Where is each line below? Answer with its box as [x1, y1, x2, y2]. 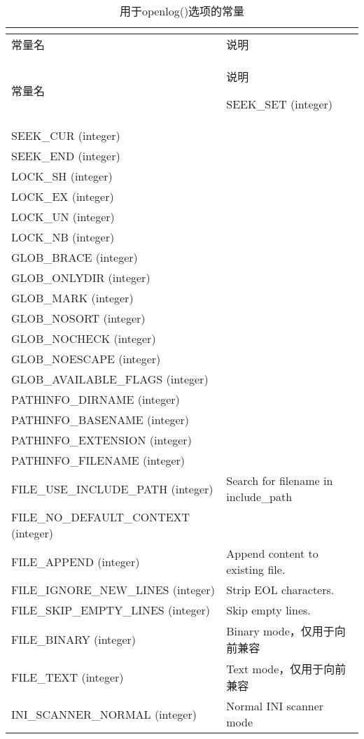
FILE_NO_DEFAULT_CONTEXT [11, 509, 190, 525]
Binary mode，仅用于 [226, 623, 335, 639]
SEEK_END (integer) [11, 148, 120, 164]
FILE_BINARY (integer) [11, 631, 136, 647]
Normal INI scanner [226, 698, 324, 714]
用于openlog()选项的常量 [119, 3, 245, 19]
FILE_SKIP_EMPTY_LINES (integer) [11, 602, 211, 618]
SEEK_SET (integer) [226, 96, 333, 112]
